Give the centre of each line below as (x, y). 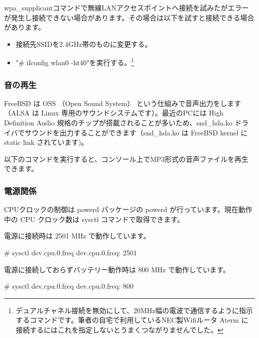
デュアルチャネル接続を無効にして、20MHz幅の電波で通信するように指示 (134, 310)
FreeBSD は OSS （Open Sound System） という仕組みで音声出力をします (123, 103)
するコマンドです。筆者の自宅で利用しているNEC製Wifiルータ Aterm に (132, 320)
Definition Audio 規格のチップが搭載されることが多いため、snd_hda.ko (118, 123)
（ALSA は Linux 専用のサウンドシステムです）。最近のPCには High (114, 113)
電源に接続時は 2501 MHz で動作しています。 (77, 236)
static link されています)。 (46, 142)
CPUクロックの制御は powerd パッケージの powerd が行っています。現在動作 (128, 209)
